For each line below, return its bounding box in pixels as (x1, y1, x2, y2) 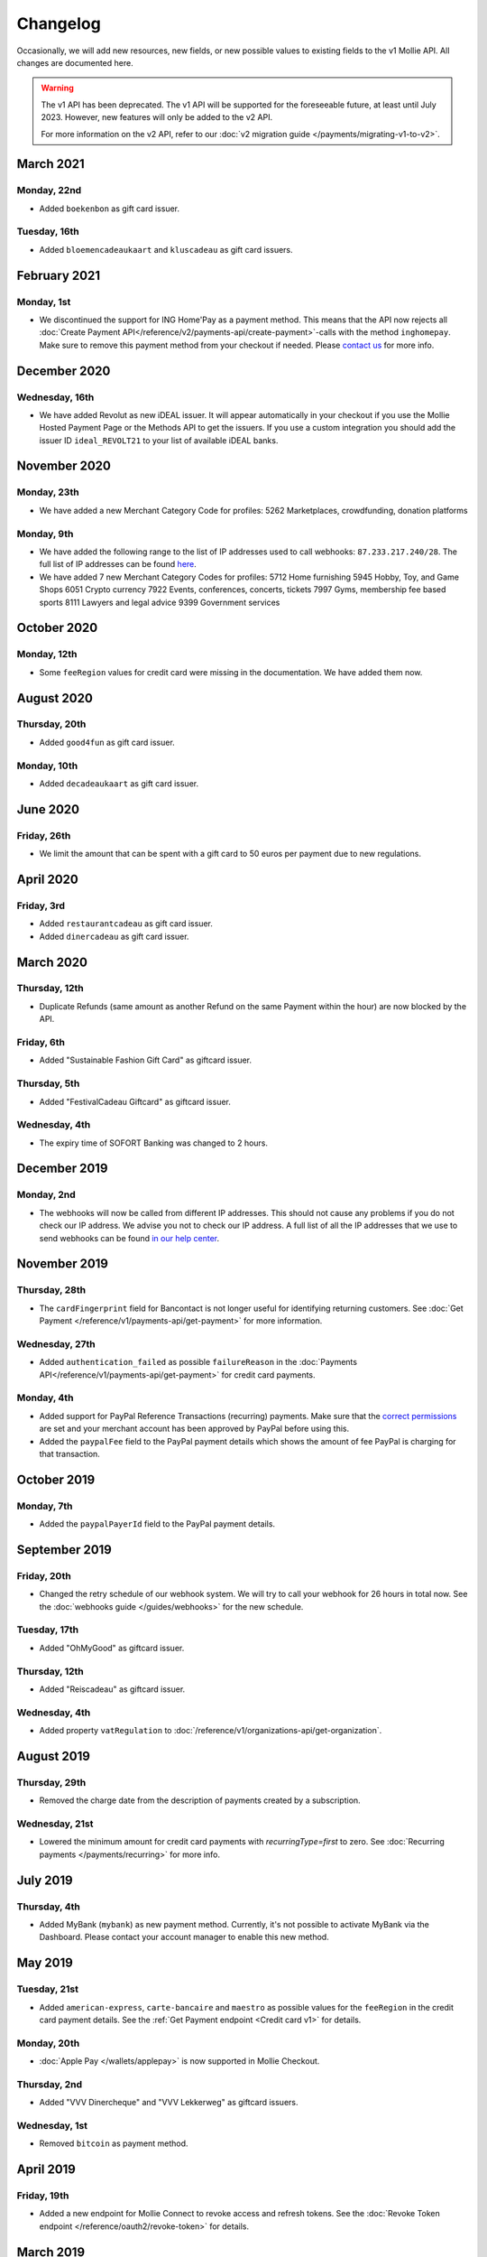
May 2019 (16, 1955, 74, 1971)
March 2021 (16, 156, 85, 172)
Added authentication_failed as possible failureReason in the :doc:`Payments (39, 1357, 358, 1368)
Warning (41, 82, 74, 94)
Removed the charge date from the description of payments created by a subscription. (39, 1795, 361, 1806)
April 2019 (16, 2162, 76, 2178)
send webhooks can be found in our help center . (39, 1232, 220, 1243)
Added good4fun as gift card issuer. (39, 737, 175, 748)
